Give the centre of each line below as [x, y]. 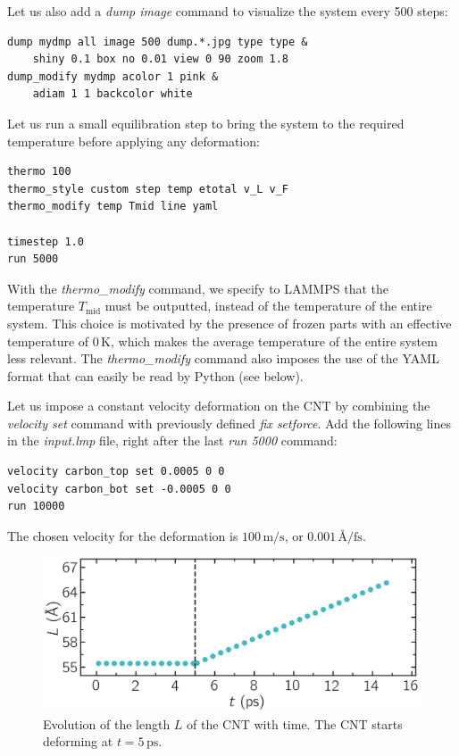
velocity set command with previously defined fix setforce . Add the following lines [229, 423]
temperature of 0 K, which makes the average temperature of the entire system [222, 341]
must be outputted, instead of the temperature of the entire [268, 306]
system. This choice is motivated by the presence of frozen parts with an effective [229, 323]
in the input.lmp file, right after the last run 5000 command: [172, 440]
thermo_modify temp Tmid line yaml [113, 207]
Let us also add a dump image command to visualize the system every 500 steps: [228, 11]
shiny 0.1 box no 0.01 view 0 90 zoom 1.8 [160, 59]
